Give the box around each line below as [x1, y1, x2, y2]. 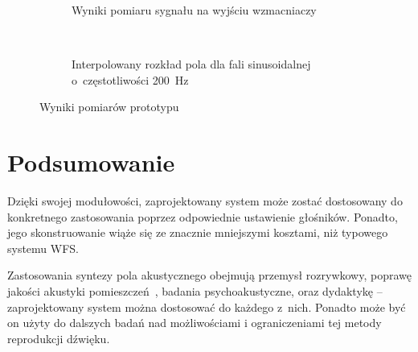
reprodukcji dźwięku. [7, 329, 110, 346]
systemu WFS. [7, 239, 80, 256]
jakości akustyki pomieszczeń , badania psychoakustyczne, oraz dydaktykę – [7, 283, 383, 300]
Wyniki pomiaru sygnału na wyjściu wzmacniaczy [72, 2, 317, 18]
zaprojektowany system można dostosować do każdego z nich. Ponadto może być [7, 298, 406, 315]
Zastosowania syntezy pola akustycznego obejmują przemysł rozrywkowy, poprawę [7, 267, 412, 284]
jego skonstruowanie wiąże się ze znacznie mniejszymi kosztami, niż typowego [7, 224, 388, 241]
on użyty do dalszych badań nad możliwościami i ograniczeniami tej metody [7, 314, 382, 331]
